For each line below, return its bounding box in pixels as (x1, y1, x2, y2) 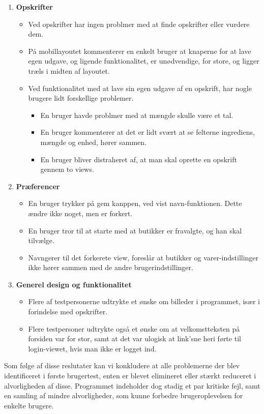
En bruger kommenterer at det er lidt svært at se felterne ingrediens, (40, 127, 255, 137)
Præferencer (16, 181, 60, 191)
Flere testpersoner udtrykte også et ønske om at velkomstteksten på (28, 323, 240, 334)
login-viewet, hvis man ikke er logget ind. (28, 343, 157, 353)
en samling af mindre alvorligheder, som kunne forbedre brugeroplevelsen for (4, 390, 243, 401)
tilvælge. (28, 235, 54, 246)
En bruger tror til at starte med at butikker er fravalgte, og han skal (28, 225, 242, 235)
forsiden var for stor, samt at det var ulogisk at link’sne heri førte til (28, 333, 241, 344)
